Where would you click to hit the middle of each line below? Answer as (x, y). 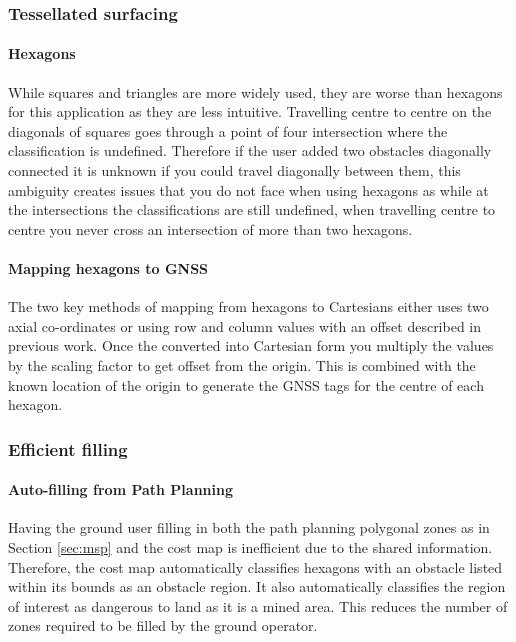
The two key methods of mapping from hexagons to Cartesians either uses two (248, 306)
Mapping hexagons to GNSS (108, 267)
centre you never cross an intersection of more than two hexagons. (210, 228)
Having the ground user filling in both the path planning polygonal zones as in (249, 527)
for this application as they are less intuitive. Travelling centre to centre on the (250, 111)
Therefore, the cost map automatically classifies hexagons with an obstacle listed (255, 566)
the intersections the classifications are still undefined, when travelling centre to (252, 209)
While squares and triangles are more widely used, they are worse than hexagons (255, 91)
